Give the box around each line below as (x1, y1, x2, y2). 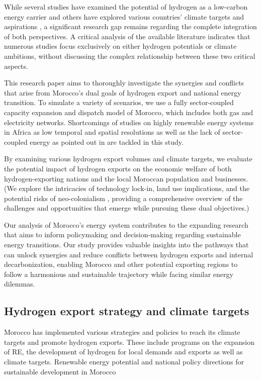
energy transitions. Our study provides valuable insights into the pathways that (4, 239, 249, 250)
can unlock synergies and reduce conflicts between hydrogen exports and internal (4, 249, 253, 259)
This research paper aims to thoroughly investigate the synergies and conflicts (4, 77, 244, 88)
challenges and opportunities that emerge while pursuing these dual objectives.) (4, 203, 249, 213)
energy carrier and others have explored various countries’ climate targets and (4, 11, 244, 22)
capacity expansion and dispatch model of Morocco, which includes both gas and (4, 107, 253, 117)
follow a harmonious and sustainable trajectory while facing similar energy (4, 268, 233, 279)
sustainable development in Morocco (4, 366, 116, 376)
